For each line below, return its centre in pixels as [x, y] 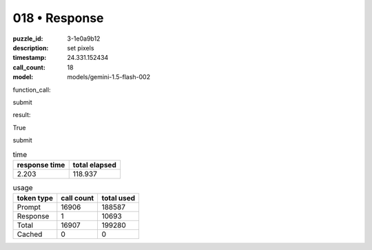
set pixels [81, 48]
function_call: [32, 90]
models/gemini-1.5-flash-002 [109, 77]
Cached [30, 234]
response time [41, 165]
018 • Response [58, 18]
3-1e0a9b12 [84, 39]
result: [22, 115]
